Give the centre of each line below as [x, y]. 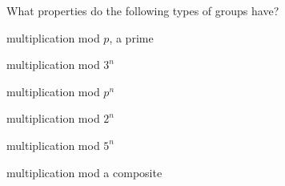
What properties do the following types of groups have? [143, 10]
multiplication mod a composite [84, 172]
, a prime [131, 37]
